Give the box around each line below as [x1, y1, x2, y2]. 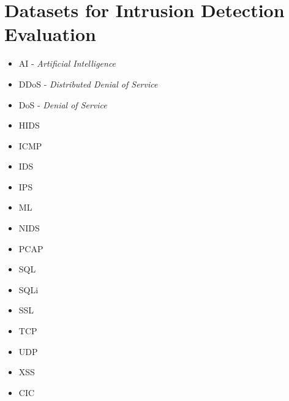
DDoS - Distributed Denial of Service [18, 77, 158, 90]
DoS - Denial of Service [18, 98, 107, 111]
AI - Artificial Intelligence [18, 57, 116, 70]
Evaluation [4, 21, 96, 47]
